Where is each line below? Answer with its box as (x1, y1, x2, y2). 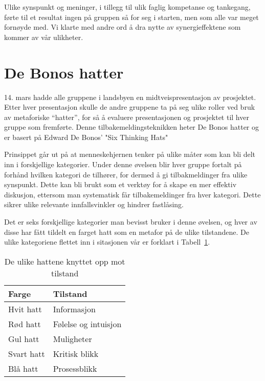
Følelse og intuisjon (53, 317, 122, 330)
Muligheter (53, 332, 92, 345)
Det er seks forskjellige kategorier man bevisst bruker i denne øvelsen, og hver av (4, 216, 257, 227)
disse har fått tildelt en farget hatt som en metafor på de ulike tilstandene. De (4, 226, 249, 237)
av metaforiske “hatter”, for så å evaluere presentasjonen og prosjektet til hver (4, 111, 249, 122)
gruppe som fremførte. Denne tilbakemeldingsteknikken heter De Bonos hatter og (4, 122, 259, 132)
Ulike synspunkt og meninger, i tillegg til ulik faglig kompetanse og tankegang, (4, 2, 251, 12)
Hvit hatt (8, 303, 42, 315)
